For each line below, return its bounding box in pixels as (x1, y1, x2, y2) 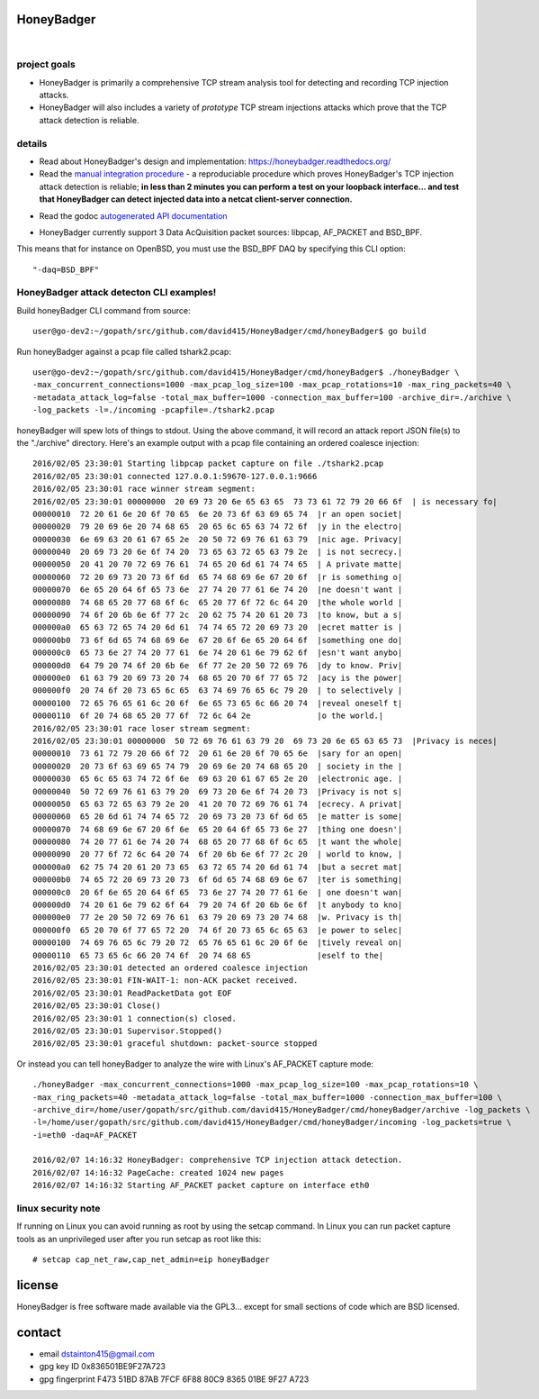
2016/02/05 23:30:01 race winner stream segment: (32, 484, 256, 495)
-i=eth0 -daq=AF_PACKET (32, 1130, 138, 1140)
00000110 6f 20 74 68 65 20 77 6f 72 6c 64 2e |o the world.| (32, 711, 384, 721)
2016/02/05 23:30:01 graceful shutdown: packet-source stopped (32, 1039, 318, 1049)
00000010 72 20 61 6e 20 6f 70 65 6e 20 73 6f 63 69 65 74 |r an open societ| (32, 509, 403, 519)
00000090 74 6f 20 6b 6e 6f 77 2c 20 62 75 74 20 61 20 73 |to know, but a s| (32, 610, 403, 621)
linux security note (16, 1203, 101, 1214)
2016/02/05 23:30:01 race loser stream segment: (32, 723, 251, 733)
